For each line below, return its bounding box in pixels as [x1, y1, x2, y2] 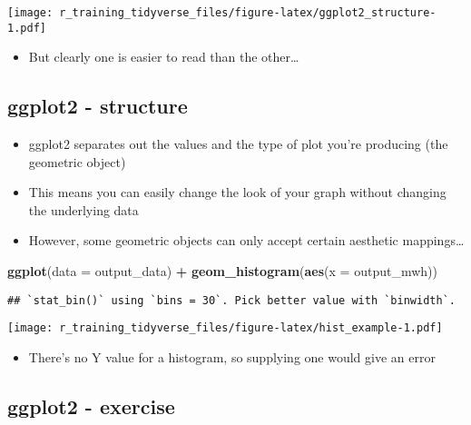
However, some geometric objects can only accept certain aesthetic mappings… [28, 231, 465, 250]
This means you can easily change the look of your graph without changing [28, 183, 446, 202]
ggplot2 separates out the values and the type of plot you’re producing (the [28, 134, 448, 153]
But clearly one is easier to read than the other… [28, 47, 299, 66]
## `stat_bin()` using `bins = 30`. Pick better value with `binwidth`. [7, 293, 456, 307]
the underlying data [28, 200, 139, 219]
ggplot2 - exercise [7, 391, 175, 420]
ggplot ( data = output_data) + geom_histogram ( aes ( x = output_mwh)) [7, 262, 437, 281]
